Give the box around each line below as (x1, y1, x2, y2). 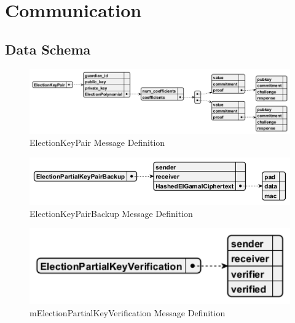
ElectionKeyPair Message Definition (29, 136, 165, 149)
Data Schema (5, 39, 91, 58)
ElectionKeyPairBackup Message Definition (29, 207, 193, 219)
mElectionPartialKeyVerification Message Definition (29, 306, 226, 319)
